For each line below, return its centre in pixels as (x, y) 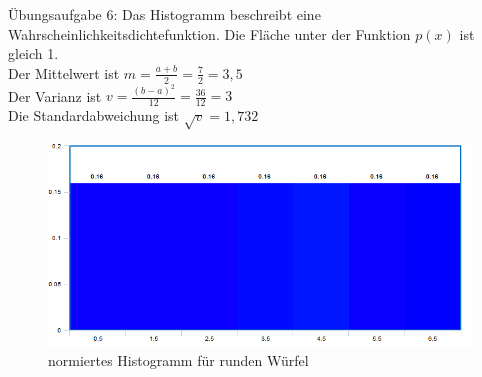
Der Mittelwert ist (64, 72)
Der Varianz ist (55, 95)
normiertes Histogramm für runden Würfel (178, 359)
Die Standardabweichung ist (94, 115)
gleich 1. (33, 53)
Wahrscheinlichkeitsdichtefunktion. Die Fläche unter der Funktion (209, 33)
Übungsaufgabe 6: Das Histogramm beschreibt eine (164, 14)
